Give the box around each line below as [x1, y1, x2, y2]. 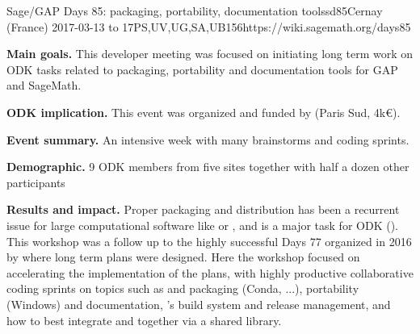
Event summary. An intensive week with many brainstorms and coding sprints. [6, 131, 409, 148]
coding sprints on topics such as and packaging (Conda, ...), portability [6, 280, 359, 297]
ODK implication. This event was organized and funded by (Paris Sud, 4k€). [6, 103, 401, 120]
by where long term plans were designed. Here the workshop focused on [6, 248, 360, 265]
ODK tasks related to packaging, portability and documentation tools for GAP [6, 61, 398, 77]
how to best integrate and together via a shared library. [6, 311, 282, 328]
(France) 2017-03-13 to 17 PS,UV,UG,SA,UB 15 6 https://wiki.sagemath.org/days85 [6, 18, 411, 35]
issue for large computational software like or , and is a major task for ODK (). [6, 216, 398, 233]
